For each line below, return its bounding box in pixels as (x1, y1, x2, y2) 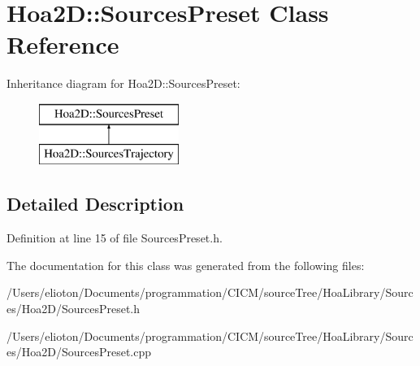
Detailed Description (6, 191, 184, 216)
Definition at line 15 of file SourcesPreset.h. (6, 229, 223, 246)
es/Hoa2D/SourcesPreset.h (6, 300, 141, 317)
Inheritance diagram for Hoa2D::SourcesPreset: (6, 75, 240, 92)
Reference (6, 28, 119, 61)
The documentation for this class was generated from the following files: (6, 256, 365, 273)
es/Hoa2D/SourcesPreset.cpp (6, 343, 152, 360)
